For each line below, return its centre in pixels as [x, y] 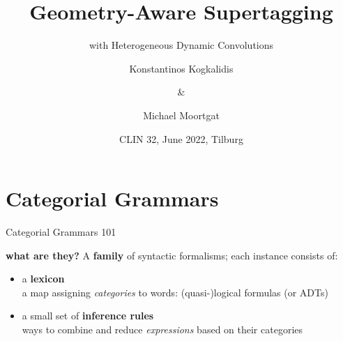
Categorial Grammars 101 [61, 232]
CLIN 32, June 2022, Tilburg [181, 138]
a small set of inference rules [88, 316]
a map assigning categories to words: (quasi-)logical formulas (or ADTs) [175, 292]
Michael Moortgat [181, 115]
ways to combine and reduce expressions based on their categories [162, 329]
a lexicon [43, 279]
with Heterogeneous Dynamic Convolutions [181, 45]
